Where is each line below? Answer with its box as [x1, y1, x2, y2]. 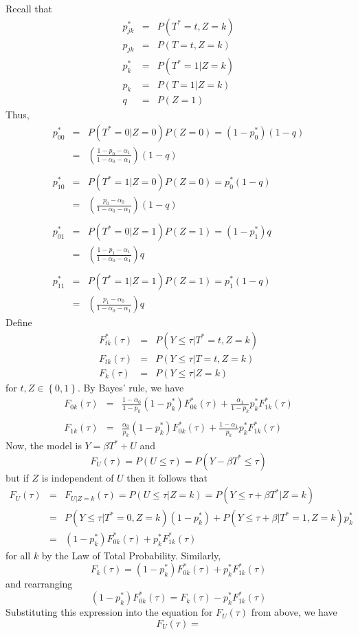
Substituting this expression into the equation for [5, 605, 213, 619]
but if [5, 470, 29, 484]
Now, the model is [5, 438, 82, 453]
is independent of [41, 470, 114, 484]
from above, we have [251, 605, 337, 619]
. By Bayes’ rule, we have [77, 380, 184, 394]
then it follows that [126, 470, 208, 484]
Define [5, 315, 32, 330]
